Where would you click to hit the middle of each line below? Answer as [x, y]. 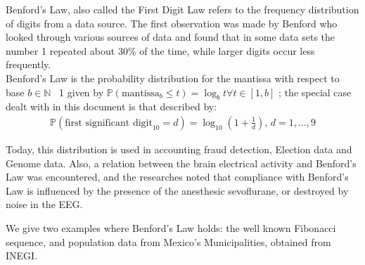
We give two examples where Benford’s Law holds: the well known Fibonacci [171, 227]
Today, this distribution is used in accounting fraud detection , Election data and [179, 149]
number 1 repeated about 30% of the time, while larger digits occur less [160, 50]
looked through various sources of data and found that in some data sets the [171, 37]
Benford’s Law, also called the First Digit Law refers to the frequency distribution [182, 9]
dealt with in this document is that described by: [111, 106]
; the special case [315, 92]
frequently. [28, 64]
